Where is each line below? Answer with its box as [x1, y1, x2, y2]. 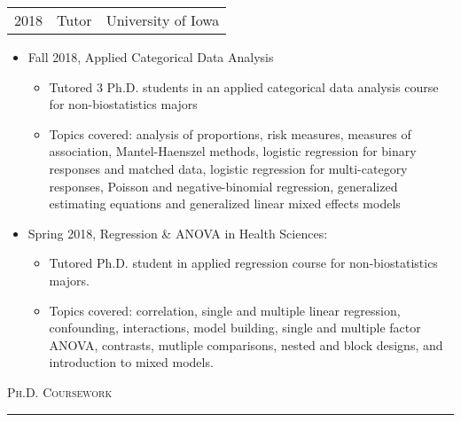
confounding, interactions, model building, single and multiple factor [49, 318, 421, 337]
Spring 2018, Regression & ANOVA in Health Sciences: [27, 223, 328, 242]
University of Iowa [105, 10, 220, 30]
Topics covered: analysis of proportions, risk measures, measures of [49, 124, 411, 143]
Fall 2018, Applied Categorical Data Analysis [27, 48, 274, 66]
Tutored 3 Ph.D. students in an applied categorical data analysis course [49, 77, 439, 96]
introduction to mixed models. [49, 353, 214, 371]
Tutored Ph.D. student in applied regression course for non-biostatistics [49, 254, 438, 272]
